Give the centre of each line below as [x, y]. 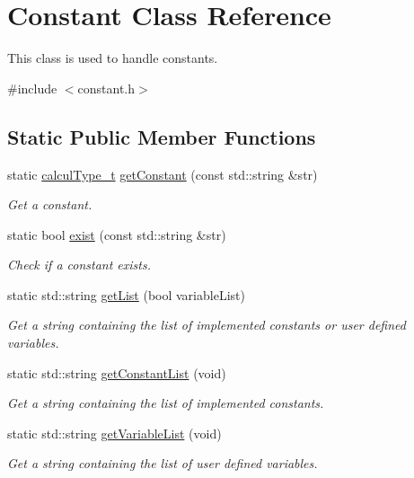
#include [32, 88]
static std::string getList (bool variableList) [126, 294]
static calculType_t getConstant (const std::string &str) [163, 174]
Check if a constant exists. [79, 265]
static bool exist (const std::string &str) [117, 234]
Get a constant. [50, 204]
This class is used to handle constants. [113, 58]
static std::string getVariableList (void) [115, 433]
